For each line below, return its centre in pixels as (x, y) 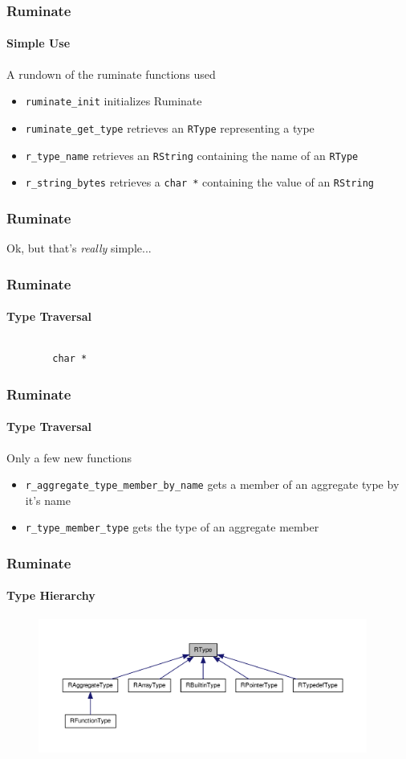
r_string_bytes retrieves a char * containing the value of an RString (199, 182)
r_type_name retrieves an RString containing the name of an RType (192, 155)
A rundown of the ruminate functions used (111, 74)
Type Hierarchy (51, 595)
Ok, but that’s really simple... (79, 248)
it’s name (48, 500)
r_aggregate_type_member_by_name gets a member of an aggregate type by (212, 484)
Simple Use (39, 43)
